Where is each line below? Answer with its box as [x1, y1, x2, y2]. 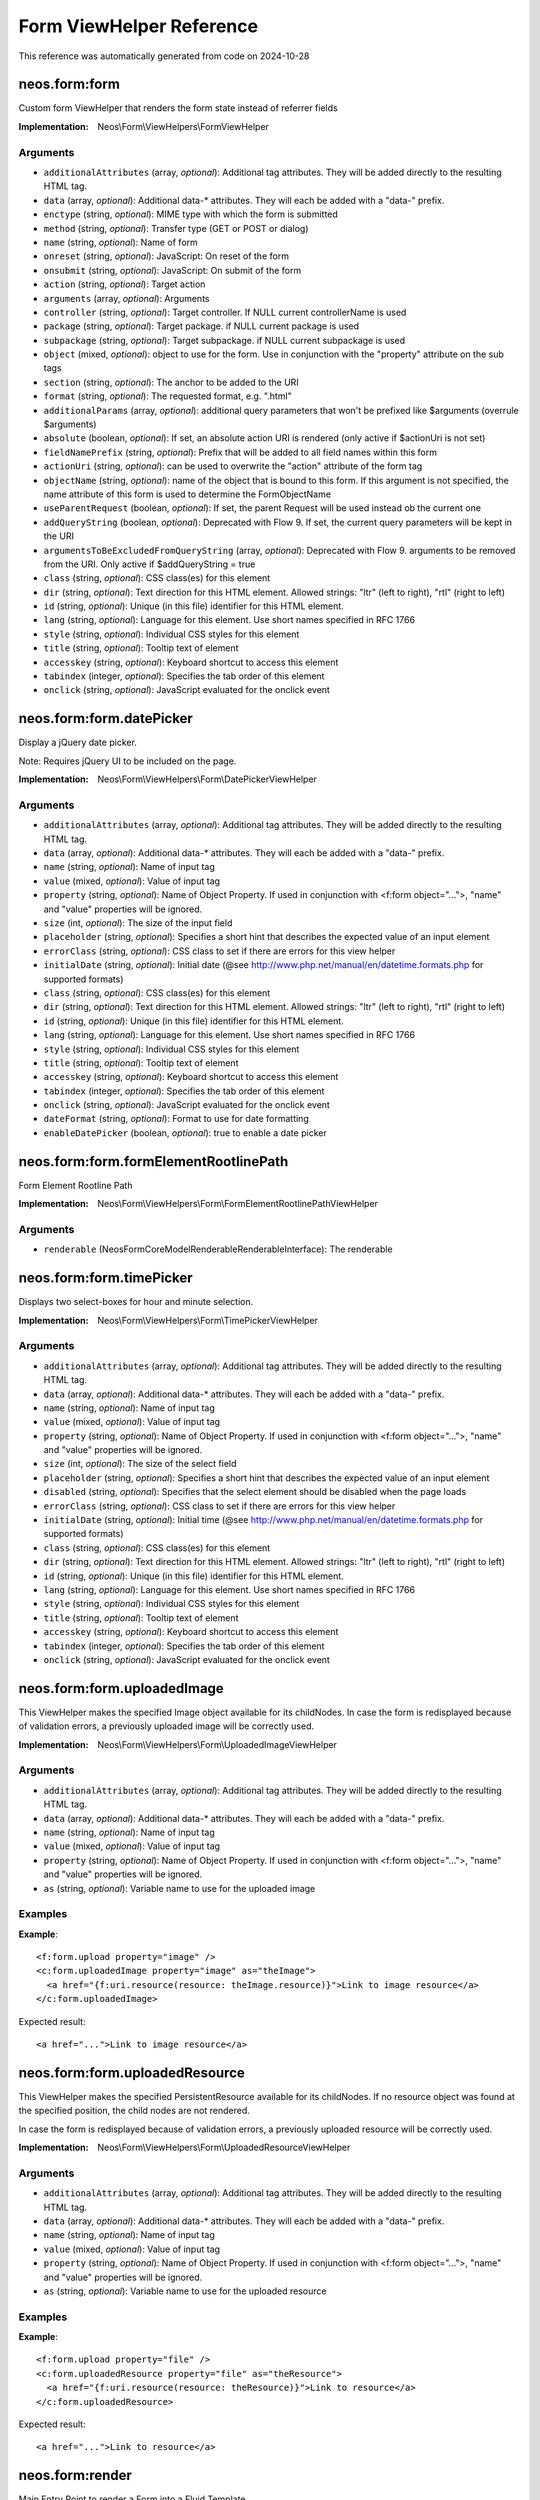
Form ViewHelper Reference [18, 15, 259, 37]
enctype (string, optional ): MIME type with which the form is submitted [43, 208, 339, 220]
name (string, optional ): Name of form [43, 236, 199, 248]
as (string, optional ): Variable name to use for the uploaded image [43, 1882, 316, 1894]
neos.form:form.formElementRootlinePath [18, 1153, 289, 1170]
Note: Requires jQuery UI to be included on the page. [18, 755, 237, 767]
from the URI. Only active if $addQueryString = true [43, 558, 256, 570]
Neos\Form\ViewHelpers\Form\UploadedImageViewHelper [97, 1738, 337, 1750]
